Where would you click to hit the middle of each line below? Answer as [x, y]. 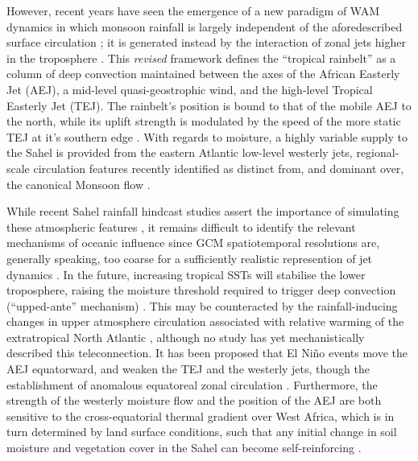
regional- [378, 152]
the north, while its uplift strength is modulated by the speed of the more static [204, 121]
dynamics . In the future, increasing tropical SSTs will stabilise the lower [186, 274]
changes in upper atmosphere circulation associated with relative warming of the [205, 321]
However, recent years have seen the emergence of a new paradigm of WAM [193, 10]
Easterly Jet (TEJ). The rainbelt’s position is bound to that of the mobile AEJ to [209, 105]
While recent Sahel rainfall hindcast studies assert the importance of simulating [203, 211]
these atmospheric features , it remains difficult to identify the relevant [181, 226]
